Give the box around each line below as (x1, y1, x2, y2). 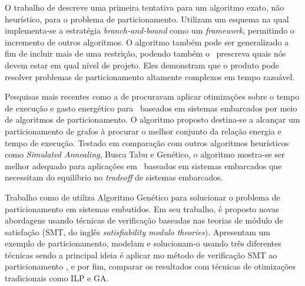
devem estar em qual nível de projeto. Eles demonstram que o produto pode (5, 58, 280, 71)
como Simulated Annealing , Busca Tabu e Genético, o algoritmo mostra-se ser (5, 148, 285, 160)
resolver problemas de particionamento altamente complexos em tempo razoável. (5, 70, 295, 83)
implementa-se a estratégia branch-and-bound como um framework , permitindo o (5, 24, 294, 37)
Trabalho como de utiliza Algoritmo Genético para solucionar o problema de (5, 190, 280, 203)
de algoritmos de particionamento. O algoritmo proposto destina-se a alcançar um (5, 113, 300, 126)
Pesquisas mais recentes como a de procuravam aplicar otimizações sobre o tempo (5, 90, 300, 103)
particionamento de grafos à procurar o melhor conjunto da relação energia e (5, 124, 281, 137)
